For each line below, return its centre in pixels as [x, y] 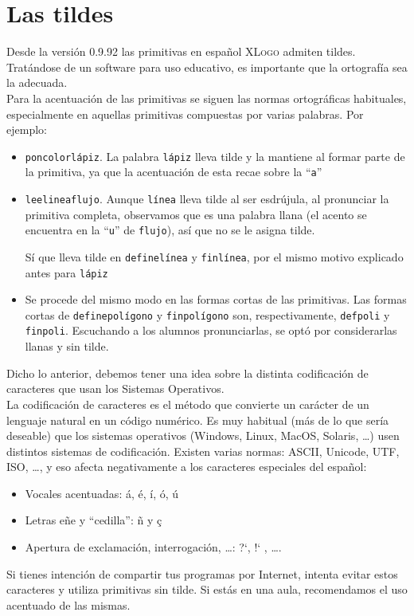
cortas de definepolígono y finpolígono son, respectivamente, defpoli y [207, 314]
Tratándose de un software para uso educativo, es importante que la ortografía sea [207, 67]
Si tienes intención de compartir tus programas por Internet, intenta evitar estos [202, 573]
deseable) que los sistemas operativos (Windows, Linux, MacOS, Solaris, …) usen [203, 436]
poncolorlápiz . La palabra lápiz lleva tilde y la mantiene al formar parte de [215, 156]
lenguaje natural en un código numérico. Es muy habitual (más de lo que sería [198, 420]
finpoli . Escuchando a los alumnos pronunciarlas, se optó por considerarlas [211, 330]
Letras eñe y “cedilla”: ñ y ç [94, 520]
